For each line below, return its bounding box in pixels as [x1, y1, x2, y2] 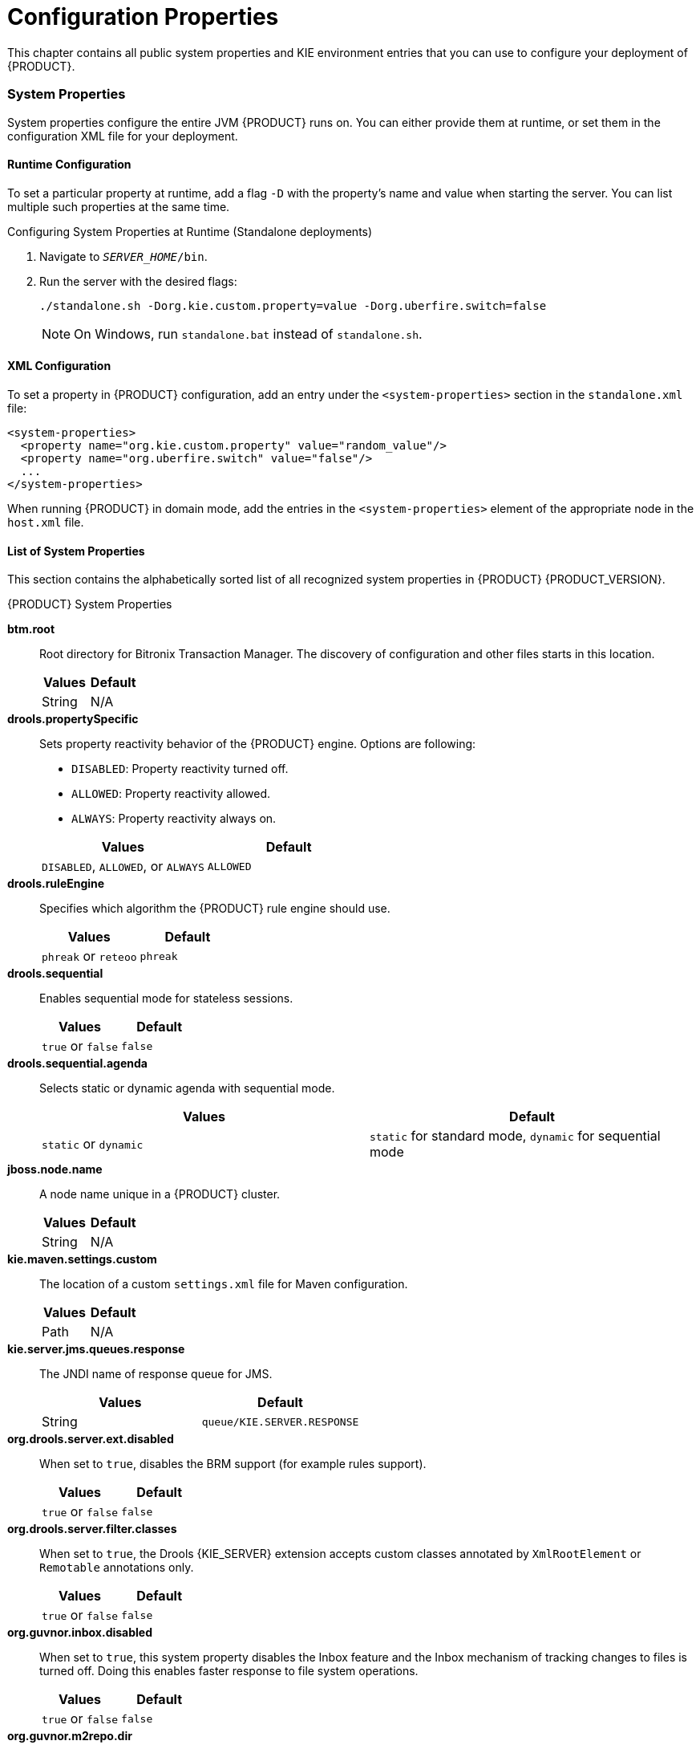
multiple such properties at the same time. [7, 199, 230, 214]
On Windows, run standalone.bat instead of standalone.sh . [74, 325, 423, 342]
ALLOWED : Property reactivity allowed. [71, 787, 271, 801]
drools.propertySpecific [7, 712, 139, 726]
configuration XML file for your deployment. [7, 128, 238, 143]
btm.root [7, 622, 55, 637]
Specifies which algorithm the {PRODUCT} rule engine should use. [39, 901, 390, 916]
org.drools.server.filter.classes [7, 1522, 177, 1536]
